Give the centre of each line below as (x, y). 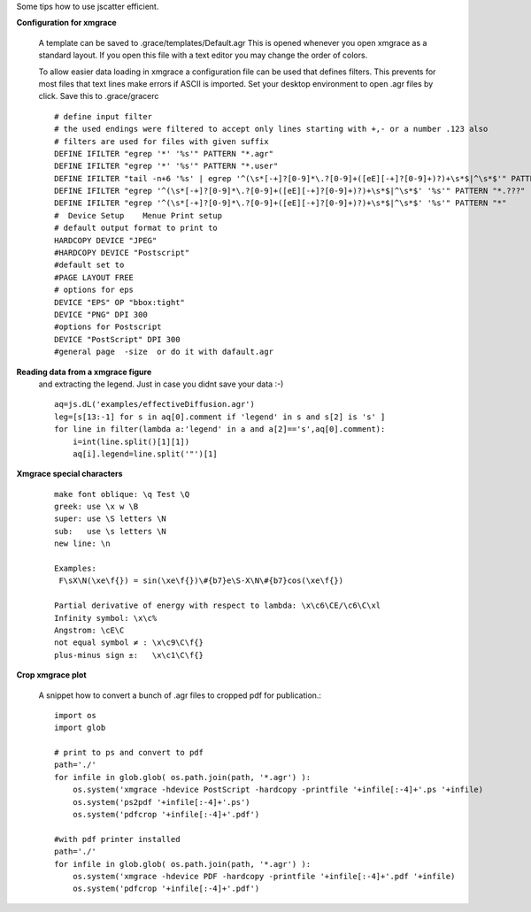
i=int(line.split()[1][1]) (131, 441)
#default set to (89, 265)
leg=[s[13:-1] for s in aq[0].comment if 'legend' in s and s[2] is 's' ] (220, 417)
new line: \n (82, 544)
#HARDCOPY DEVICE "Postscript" (122, 253)
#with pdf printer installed (117, 839)
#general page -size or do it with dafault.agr (164, 352)
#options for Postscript (108, 327)
